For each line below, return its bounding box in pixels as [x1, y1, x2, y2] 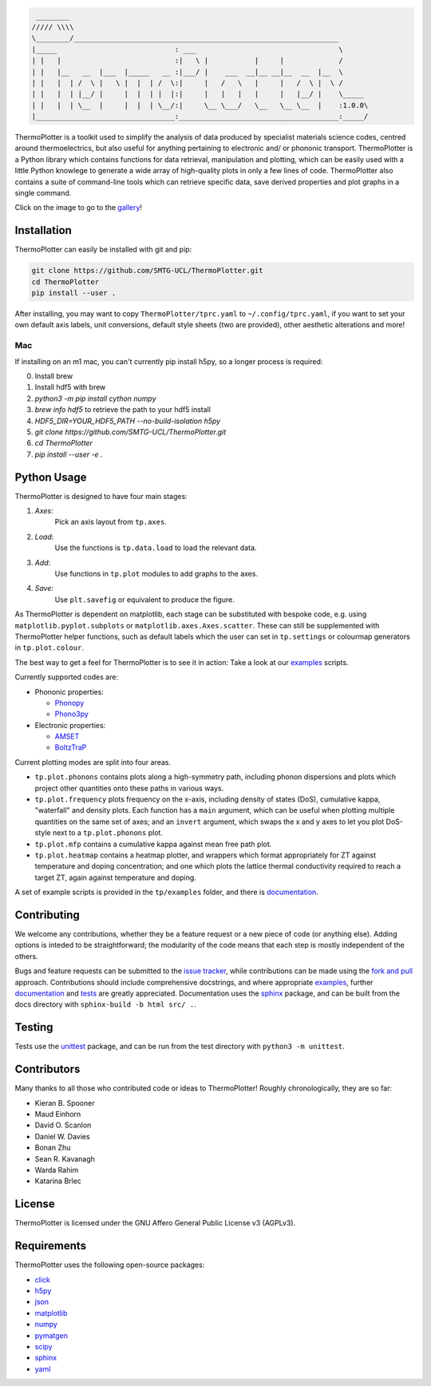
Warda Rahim [34, 1165, 79, 1174]
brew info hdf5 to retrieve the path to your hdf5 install [34, 405, 212, 414]
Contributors [14, 1063, 81, 1076]
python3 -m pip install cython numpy [34, 394, 156, 403]
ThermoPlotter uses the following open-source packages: [14, 1260, 205, 1269]
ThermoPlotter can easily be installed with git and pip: [14, 244, 192, 255]
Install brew [34, 371, 73, 381]
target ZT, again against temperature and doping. [34, 873, 197, 882]
